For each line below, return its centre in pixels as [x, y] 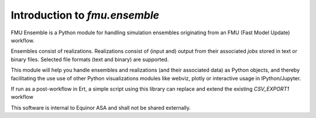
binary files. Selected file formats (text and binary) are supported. [90, 59]
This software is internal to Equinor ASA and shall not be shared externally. [101, 108]
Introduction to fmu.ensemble [85, 15]
